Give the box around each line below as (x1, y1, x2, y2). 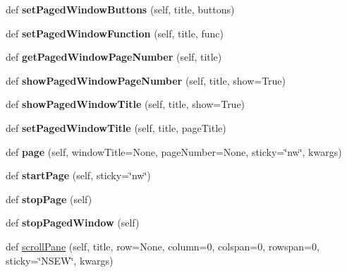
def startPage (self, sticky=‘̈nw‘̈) (6, 168, 151, 183)
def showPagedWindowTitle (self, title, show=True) (6, 97, 245, 111)
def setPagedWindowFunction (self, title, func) (6, 25, 224, 40)
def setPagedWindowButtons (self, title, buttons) (6, 2, 235, 16)
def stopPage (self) (6, 191, 92, 206)
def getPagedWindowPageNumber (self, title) (6, 49, 222, 64)
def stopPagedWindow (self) (6, 215, 140, 230)
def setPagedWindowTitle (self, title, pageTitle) (6, 120, 226, 135)
